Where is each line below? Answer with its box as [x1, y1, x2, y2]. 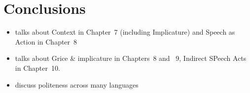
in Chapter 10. [15, 62, 60, 73]
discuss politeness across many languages [15, 79, 139, 90]
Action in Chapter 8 [15, 36, 77, 46]
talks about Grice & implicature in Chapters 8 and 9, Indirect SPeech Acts [15, 53, 247, 63]
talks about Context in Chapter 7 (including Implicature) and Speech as [15, 27, 235, 37]
